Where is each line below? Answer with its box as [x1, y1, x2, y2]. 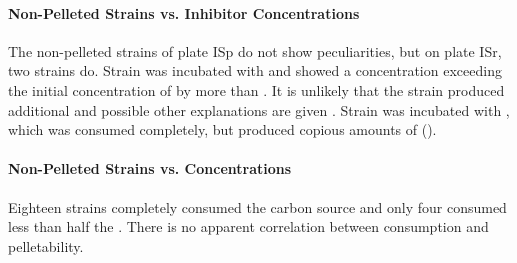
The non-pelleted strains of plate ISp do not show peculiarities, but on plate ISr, [8, 40, 502, 61]
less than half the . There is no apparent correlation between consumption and [8, 216, 489, 237]
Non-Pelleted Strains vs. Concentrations [8, 158, 292, 179]
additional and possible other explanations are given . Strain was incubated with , [8, 99, 510, 120]
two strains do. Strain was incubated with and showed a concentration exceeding [8, 60, 502, 81]
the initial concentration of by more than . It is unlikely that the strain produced [8, 79, 505, 100]
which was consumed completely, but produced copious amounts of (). [8, 119, 437, 140]
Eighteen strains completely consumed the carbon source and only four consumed [8, 196, 507, 217]
